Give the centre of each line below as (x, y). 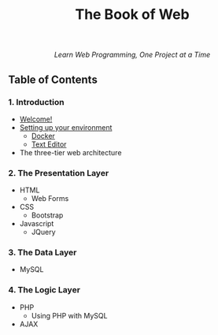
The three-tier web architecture (70, 152)
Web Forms (50, 199)
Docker (43, 136)
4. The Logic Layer (44, 290)
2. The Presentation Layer (59, 173)
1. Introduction (36, 102)
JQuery (44, 232)
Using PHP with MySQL (69, 315)
